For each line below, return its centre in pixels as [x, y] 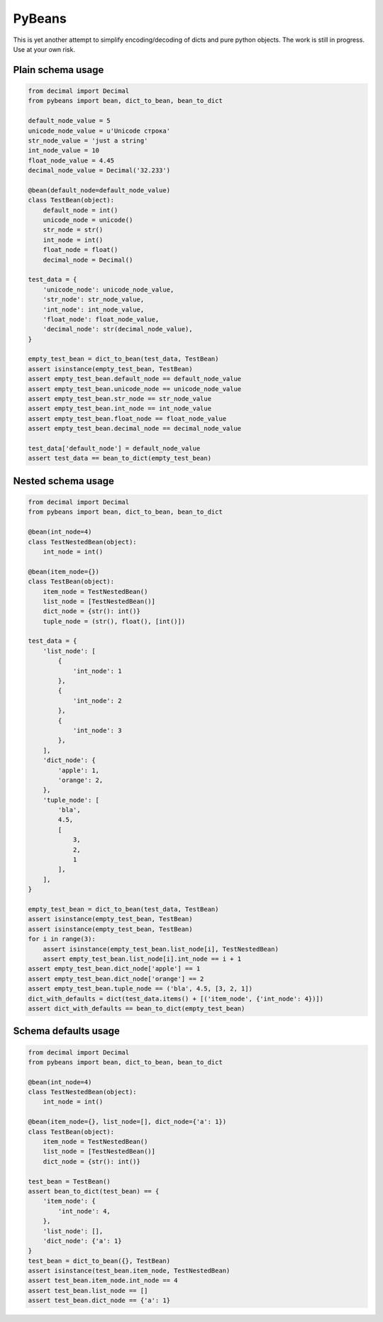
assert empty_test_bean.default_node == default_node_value [135, 379]
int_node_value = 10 [63, 150]
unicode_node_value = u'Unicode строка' [99, 131]
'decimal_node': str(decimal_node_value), [118, 329]
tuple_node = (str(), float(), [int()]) [114, 621]
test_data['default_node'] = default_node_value [114, 448]
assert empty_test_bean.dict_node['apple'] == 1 [114, 969]
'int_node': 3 [97, 730]
